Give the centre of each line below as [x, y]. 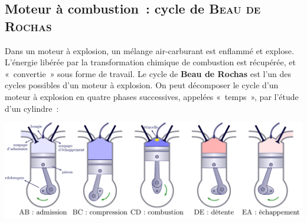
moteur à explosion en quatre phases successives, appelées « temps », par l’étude [152, 96]
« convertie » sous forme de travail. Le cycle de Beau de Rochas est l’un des [148, 73]
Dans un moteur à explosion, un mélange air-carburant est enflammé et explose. [149, 50]
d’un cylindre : [32, 108]
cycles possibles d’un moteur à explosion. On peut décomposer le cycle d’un [142, 85]
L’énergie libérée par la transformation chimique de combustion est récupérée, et [151, 62]
